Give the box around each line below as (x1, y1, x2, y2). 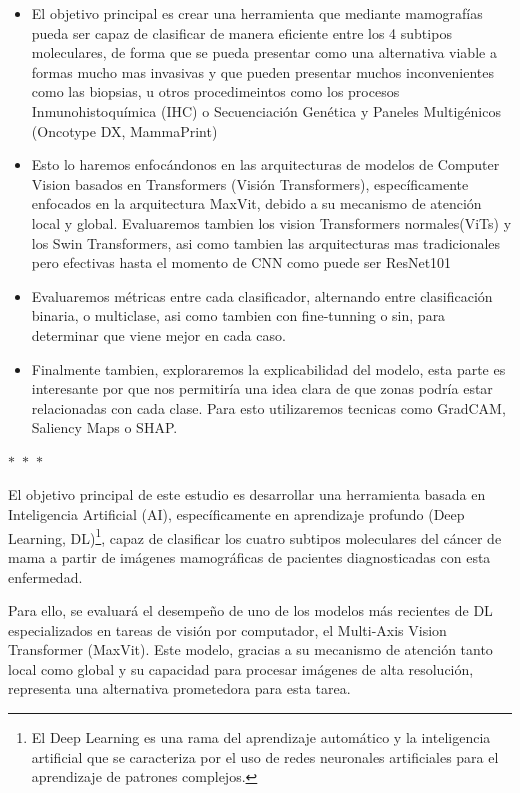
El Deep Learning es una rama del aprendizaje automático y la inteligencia (31, 727, 491, 748)
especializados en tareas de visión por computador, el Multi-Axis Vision (8, 619, 447, 640)
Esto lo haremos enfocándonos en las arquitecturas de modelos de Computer (31, 154, 500, 175)
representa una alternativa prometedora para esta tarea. (8, 678, 351, 699)
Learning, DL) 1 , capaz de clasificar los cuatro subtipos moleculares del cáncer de (8, 524, 502, 548)
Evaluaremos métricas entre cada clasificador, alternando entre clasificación (31, 285, 493, 306)
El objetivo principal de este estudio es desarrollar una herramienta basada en (8, 484, 486, 505)
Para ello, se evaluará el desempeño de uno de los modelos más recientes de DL (8, 600, 493, 621)
